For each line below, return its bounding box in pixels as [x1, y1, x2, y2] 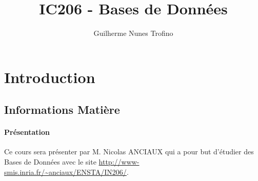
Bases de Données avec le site [4, 156, 96, 167]
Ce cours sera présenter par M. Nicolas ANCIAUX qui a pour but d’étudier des [4, 146, 254, 157]
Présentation [4, 127, 50, 137]
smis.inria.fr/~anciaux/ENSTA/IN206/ [4, 166, 127, 177]
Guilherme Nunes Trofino [93, 28, 173, 38]
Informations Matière [4, 102, 120, 117]
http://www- [98, 156, 140, 167]
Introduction [4, 66, 95, 87]
